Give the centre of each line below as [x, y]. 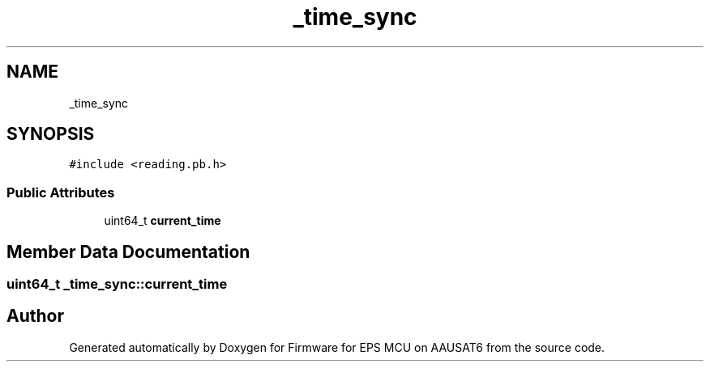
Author [35, 316]
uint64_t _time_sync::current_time [117, 284]
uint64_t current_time [163, 221]
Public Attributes [61, 192]
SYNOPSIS [51, 134]
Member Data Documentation [128, 252]
